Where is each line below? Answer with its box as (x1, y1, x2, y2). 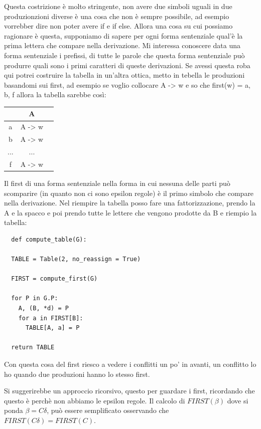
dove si (227, 395, 248, 405)
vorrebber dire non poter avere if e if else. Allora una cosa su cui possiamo (4, 21, 233, 31)
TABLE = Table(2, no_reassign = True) (11, 256, 141, 263)
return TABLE (11, 344, 55, 351)
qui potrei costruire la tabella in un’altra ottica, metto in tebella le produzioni (4, 70, 245, 80)
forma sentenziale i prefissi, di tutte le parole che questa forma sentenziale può (4, 50, 245, 60)
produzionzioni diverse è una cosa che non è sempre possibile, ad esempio (4, 11, 229, 21)
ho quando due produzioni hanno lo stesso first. (4, 368, 150, 379)
